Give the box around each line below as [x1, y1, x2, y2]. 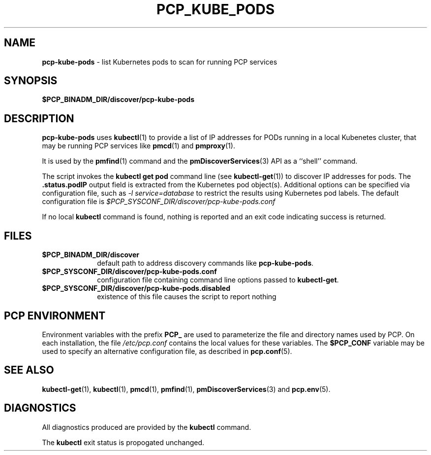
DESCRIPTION [4, 112, 74, 125]
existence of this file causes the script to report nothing [97, 292, 277, 301]
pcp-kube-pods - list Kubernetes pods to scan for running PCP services [42, 57, 277, 66]
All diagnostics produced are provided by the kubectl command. [42, 422, 251, 431]
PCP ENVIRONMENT [4, 309, 106, 322]
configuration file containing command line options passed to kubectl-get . [97, 276, 339, 284]
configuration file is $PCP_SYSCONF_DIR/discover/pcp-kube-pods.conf [42, 197, 276, 206]
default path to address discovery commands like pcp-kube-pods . [97, 259, 314, 268]
